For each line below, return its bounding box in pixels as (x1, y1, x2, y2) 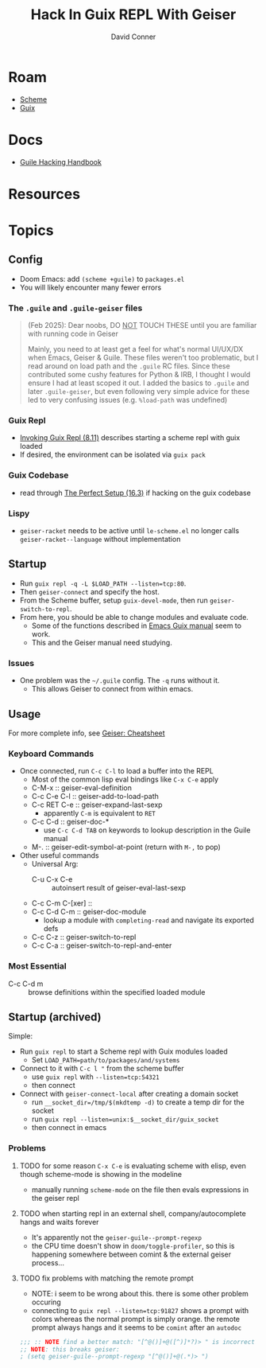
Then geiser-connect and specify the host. (19, 587, 160, 596)
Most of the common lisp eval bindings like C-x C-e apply (31, 774, 219, 785)
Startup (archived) (8, 1010, 102, 1023)
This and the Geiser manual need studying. (31, 637, 172, 647)
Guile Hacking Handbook (19, 157, 102, 166)
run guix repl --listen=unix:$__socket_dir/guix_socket (31, 1114, 220, 1124)
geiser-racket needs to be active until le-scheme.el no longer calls (19, 526, 240, 535)
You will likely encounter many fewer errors (19, 283, 162, 292)
